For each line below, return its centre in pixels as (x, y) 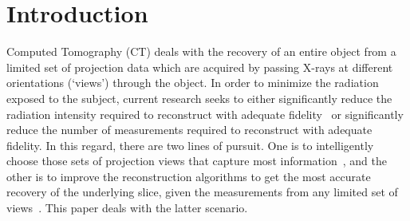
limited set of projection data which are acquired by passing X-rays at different (200, 67)
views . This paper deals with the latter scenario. (127, 208)
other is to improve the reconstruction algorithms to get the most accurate (189, 176)
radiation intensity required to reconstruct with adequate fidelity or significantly (205, 114)
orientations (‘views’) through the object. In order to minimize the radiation (193, 83)
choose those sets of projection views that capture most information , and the (197, 161)
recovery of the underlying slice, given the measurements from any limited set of (202, 192)
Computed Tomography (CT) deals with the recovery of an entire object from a (201, 51)
